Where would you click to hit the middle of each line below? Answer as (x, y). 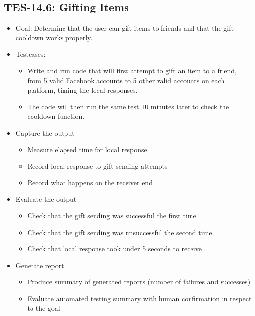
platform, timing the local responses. (82, 90)
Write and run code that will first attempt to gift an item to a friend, (132, 70)
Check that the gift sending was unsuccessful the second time (120, 232)
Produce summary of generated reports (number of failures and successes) (139, 282)
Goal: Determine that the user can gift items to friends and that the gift (125, 28)
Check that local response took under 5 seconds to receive (114, 249)
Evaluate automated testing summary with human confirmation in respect (139, 298)
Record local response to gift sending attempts (97, 166)
